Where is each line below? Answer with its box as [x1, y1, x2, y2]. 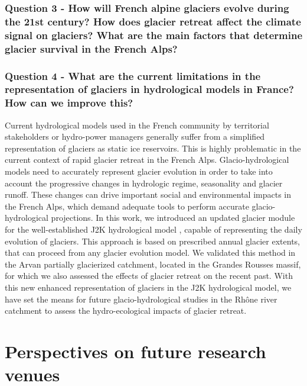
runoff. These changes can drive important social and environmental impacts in [5, 188, 292, 201]
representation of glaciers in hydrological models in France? [5, 82, 294, 96]
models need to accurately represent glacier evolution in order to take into [5, 165, 273, 178]
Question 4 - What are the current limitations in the [5, 68, 261, 83]
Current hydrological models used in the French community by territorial [5, 118, 269, 131]
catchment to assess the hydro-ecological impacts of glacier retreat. [5, 304, 247, 317]
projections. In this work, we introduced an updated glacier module [51, 211, 295, 224]
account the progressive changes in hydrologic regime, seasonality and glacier [5, 176, 283, 189]
